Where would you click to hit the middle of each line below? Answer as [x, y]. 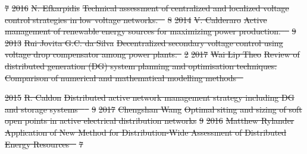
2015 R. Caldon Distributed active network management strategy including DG [150, 97]
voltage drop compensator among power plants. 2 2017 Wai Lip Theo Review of [152, 54]
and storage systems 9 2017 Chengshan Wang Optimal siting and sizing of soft [153, 109]
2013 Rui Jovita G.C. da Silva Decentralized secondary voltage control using [144, 42]
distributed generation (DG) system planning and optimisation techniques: [141, 65]
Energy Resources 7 [44, 144]
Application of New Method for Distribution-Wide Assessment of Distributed [146, 132]
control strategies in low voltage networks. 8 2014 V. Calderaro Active [136, 19]
